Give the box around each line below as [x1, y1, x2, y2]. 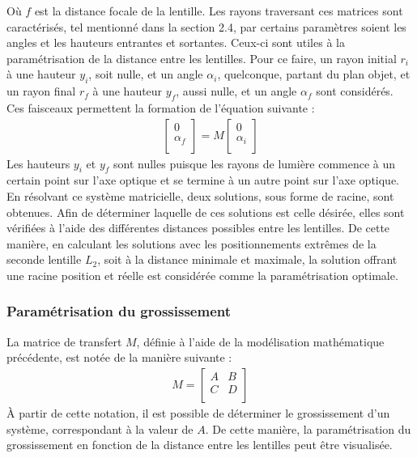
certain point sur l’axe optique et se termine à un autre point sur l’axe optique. [6, 172, 400, 189]
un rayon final [6, 83, 76, 100]
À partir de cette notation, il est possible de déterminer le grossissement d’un [6, 404, 390, 421]
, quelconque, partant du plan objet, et [217, 66, 411, 83]
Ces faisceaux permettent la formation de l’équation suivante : [6, 99, 315, 116]
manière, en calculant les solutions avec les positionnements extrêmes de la [6, 235, 377, 252]
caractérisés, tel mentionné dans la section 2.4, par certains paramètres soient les [6, 18, 406, 35]
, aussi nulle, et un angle [176, 83, 297, 100]
